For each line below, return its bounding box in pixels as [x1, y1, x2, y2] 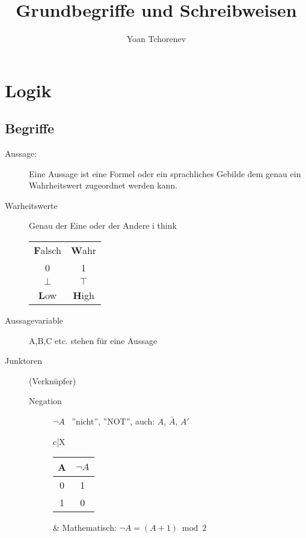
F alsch [34, 243, 61, 258]
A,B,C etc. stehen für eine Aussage [29, 334, 158, 346]
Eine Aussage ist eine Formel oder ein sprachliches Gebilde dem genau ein [29, 167, 301, 180]
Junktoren [5, 354, 43, 367]
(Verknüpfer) [29, 374, 76, 387]
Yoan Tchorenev [126, 32, 186, 45]
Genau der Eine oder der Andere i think [29, 219, 177, 232]
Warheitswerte [5, 199, 58, 211]
